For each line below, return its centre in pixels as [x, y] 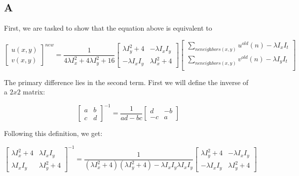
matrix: [34, 92]
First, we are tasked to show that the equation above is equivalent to [108, 28]
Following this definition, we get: [53, 133]
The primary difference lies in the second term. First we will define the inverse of [126, 82]
